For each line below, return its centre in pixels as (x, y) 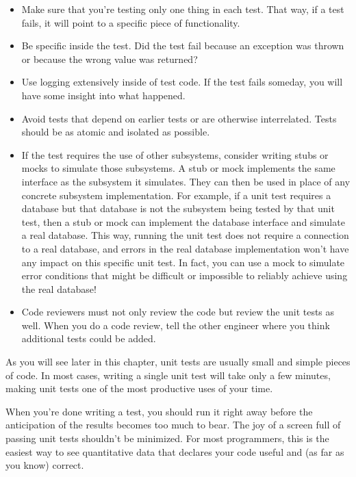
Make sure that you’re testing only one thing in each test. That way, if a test (183, 9)
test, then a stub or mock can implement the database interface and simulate (183, 221)
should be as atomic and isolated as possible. (116, 132)
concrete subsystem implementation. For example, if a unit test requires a (176, 195)
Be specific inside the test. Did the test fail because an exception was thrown (183, 46)
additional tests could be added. (89, 338)
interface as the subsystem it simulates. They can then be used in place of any (186, 181)
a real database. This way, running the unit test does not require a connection (185, 235)
